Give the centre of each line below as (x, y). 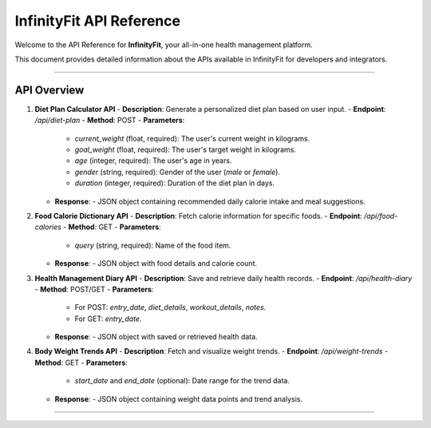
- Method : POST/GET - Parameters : (94, 289)
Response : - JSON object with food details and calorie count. (156, 264)
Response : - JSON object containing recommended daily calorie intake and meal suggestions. (210, 201)
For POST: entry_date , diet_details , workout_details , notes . (170, 307)
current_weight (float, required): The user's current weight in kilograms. (192, 138)
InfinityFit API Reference (98, 21)
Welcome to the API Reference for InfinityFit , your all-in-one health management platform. (164, 45)
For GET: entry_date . (108, 319)
